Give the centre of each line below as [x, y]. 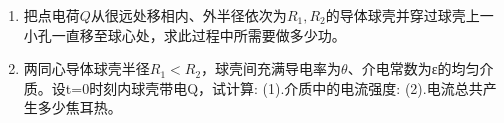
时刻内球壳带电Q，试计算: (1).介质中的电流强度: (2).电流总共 [286, 87]
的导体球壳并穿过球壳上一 [409, 15]
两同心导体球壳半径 [86, 68]
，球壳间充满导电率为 [271, 68]
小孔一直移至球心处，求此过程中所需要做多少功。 [184, 34]
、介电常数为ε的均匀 [413, 68]
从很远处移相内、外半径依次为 [188, 15]
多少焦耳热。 [79, 107]
